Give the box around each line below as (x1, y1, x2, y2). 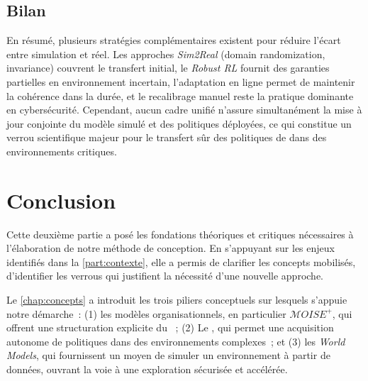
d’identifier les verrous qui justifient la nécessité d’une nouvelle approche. (6, 268, 324, 283)
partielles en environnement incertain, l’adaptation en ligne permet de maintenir (6, 74, 355, 89)
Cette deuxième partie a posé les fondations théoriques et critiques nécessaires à (6, 226, 354, 241)
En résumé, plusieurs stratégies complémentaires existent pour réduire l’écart (6, 33, 341, 48)
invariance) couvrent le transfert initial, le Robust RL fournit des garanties (6, 60, 330, 75)
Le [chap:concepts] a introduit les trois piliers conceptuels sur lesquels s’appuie (6, 292, 347, 307)
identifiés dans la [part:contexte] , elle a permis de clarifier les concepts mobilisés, (6, 254, 356, 269)
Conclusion (6, 185, 116, 214)
